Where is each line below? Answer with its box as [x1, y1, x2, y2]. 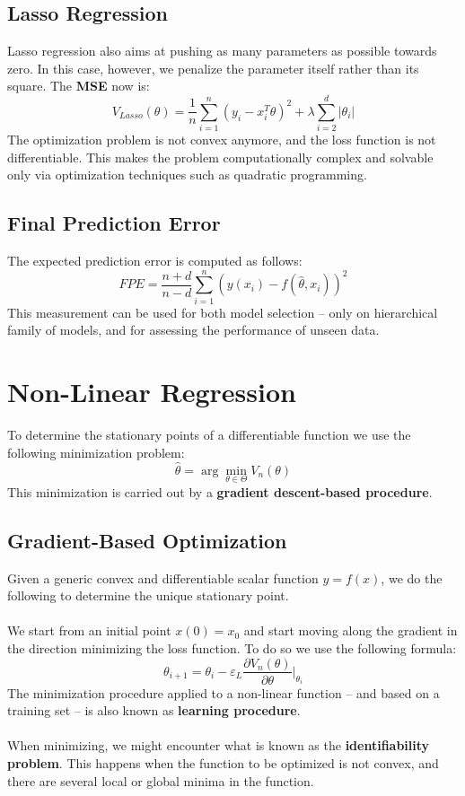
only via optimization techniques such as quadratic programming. [7, 165, 367, 184]
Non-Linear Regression [7, 373, 296, 410]
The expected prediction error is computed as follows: [7, 251, 303, 270]
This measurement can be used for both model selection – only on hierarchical [7, 302, 438, 321]
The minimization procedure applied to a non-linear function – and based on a [7, 683, 440, 702]
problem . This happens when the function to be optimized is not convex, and [7, 753, 439, 772]
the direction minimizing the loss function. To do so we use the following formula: [7, 638, 457, 657]
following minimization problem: [7, 442, 185, 461]
